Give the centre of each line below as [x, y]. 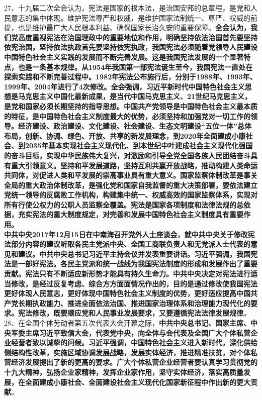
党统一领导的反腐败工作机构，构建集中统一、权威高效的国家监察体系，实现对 [131, 195]
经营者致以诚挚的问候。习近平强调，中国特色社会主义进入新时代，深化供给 [134, 342]
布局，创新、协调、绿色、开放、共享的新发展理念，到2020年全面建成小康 [125, 135]
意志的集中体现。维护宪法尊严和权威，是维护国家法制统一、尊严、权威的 [130, 17]
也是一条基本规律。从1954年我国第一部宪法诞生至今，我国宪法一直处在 [135, 67]
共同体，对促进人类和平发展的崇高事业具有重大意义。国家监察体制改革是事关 [131, 175]
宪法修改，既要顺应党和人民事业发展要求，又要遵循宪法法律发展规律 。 [134, 313]
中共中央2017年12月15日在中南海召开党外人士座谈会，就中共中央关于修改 [126, 234]
